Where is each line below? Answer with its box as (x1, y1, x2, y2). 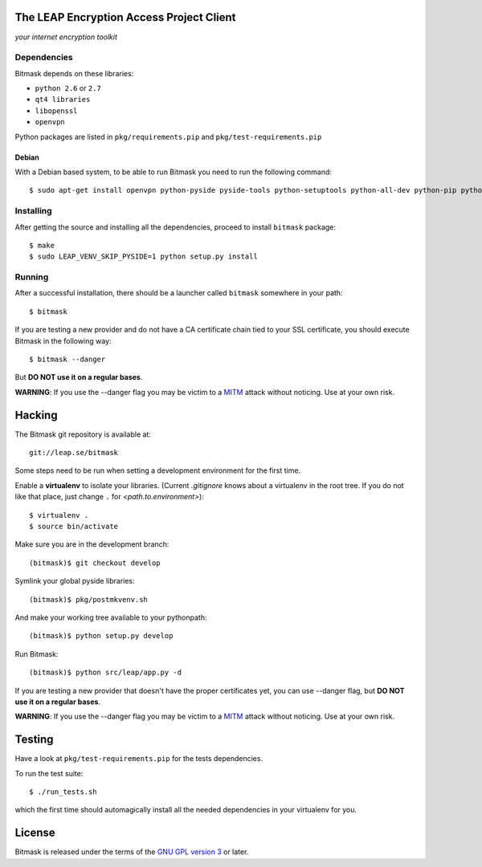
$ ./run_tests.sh (29, 788, 97, 796)
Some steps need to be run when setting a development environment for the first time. (14, 466, 301, 475)
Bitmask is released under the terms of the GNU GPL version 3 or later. (14, 847, 249, 857)
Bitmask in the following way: (14, 336, 112, 345)
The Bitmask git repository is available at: (14, 429, 152, 439)
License (14, 826, 55, 840)
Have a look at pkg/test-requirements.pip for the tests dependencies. (14, 754, 263, 763)
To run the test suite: (14, 768, 84, 778)
